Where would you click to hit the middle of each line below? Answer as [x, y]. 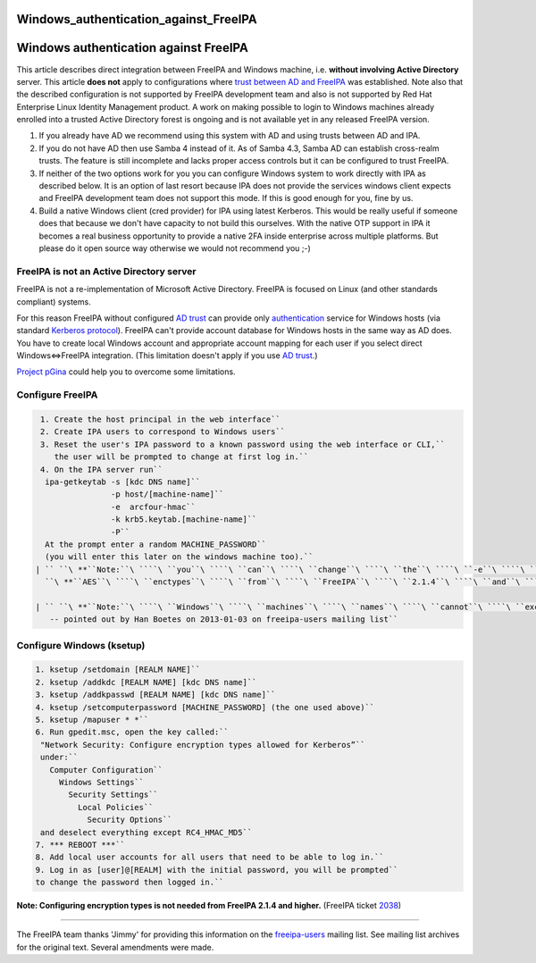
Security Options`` [130, 820]
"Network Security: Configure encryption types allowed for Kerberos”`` [203, 745]
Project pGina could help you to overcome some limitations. [126, 372]
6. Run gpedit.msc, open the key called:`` [132, 732]
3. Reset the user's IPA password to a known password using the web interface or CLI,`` [243, 444]
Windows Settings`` [101, 782]
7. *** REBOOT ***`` [80, 845]
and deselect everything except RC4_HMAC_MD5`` [147, 832]
